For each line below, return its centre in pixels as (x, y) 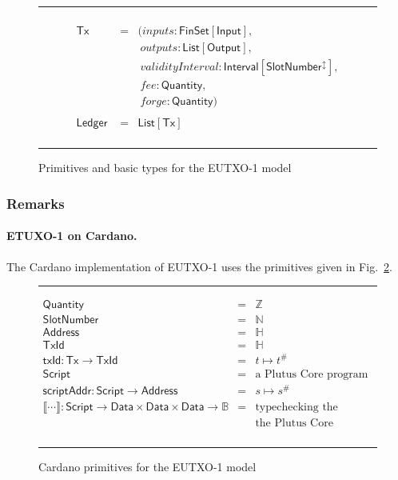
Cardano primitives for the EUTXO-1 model (147, 466)
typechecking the (297, 407)
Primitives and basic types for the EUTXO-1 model (165, 168)
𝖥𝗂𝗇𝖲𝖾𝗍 (194, 32)
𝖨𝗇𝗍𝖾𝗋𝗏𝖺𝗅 (241, 68)
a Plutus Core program (312, 374)
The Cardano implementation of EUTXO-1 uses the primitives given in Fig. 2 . (199, 266)
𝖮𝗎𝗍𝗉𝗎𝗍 (224, 48)
